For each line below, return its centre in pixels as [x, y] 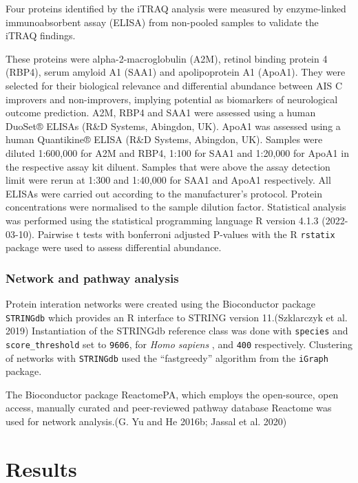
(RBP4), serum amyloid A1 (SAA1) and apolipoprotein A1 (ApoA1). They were [176, 72]
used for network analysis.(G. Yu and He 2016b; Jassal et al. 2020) [146, 421]
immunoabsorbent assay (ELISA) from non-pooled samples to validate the [162, 22]
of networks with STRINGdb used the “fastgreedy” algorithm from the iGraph [167, 357]
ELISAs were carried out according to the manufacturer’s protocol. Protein [164, 193]
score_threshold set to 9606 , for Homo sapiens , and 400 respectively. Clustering [179, 344]
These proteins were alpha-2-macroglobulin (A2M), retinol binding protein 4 [167, 58]
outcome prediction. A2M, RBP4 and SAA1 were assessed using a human [161, 112]
